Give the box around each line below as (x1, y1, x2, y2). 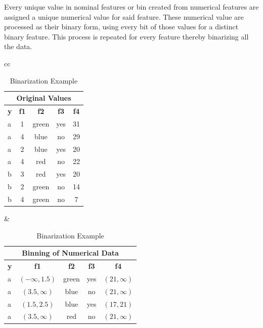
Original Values (16, 93, 71, 103)
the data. (4, 41, 32, 52)
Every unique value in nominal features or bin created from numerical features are (4, 2, 259, 12)
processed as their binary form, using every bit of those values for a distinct (4, 21, 239, 32)
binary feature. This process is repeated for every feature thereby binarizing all (4, 31, 249, 42)
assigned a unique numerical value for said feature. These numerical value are (4, 11, 244, 22)
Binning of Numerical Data (22, 248, 119, 258)
